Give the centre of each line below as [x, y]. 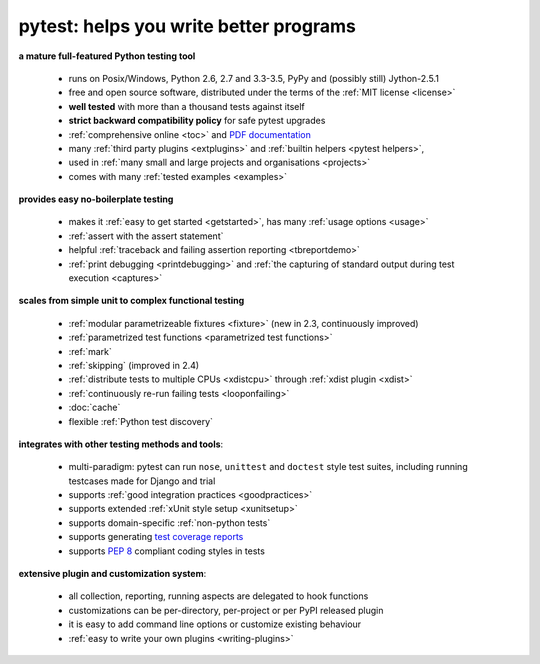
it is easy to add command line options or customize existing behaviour [215, 624]
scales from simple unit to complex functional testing [131, 301]
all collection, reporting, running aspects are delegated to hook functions [218, 596]
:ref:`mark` [90, 351]
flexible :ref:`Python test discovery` [141, 421]
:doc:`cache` [94, 407]
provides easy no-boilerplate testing [96, 199]
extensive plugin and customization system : [112, 574]
